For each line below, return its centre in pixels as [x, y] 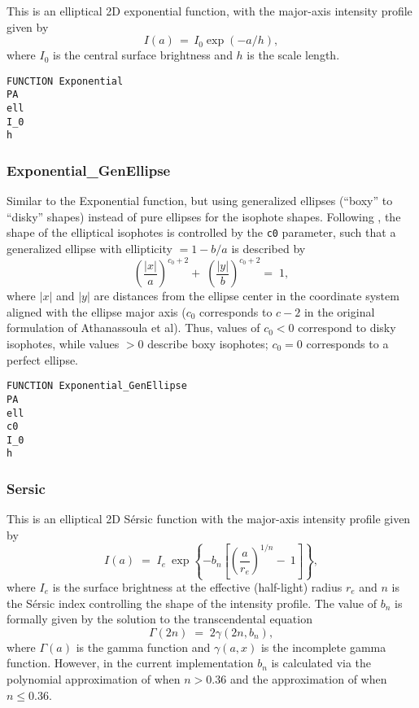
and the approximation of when [308, 679]
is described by [268, 249]
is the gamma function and [143, 647]
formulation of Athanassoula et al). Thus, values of [133, 328]
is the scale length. [293, 55]
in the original [339, 311]
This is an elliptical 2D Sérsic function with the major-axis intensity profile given [209, 519]
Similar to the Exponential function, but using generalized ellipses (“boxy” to [200, 201]
